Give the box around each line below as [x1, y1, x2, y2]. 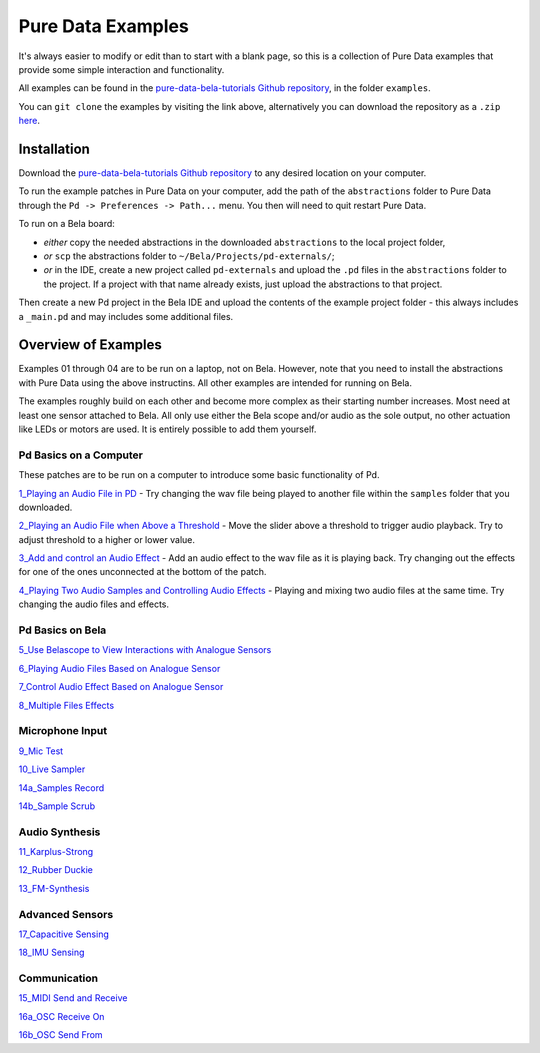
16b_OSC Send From [18, 1029, 104, 1041]
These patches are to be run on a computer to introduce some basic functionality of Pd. [18, 469, 380, 481]
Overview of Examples [18, 336, 162, 354]
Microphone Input [18, 724, 108, 738]
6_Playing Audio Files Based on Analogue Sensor [18, 662, 221, 674]
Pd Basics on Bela [18, 623, 107, 637]
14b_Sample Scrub [18, 800, 95, 812]
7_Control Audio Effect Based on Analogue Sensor [18, 681, 224, 693]
